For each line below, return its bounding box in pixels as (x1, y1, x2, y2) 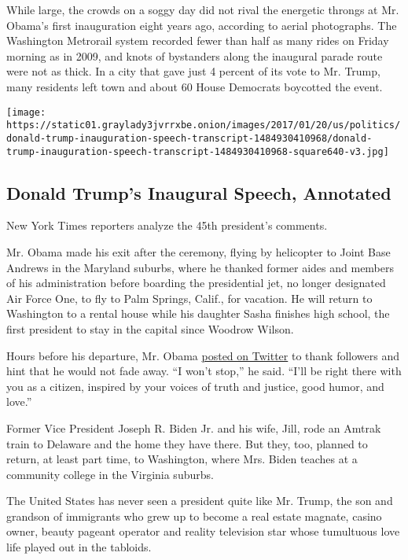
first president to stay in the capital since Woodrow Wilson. (6, 320, 294, 337)
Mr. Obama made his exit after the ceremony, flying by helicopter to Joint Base (6, 243, 391, 260)
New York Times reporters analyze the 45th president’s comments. (6, 217, 328, 234)
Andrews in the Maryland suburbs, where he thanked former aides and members (6, 259, 395, 275)
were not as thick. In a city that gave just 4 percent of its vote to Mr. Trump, (6, 63, 380, 79)
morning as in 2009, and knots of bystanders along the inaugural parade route (6, 47, 383, 64)
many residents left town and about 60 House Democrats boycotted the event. (6, 78, 383, 94)
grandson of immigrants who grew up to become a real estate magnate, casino (6, 507, 382, 524)
